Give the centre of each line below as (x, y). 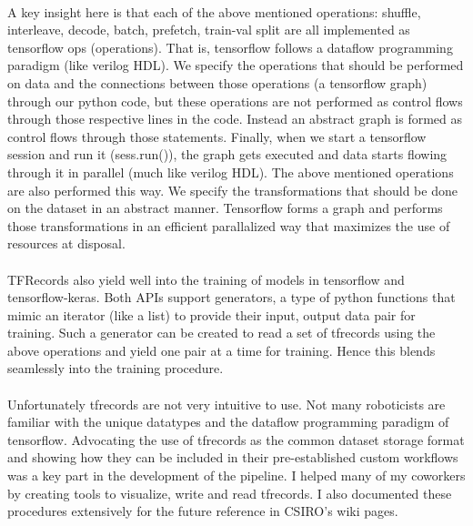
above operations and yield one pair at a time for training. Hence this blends (221, 350)
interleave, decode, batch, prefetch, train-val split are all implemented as (209, 30)
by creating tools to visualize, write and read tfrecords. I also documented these (230, 493)
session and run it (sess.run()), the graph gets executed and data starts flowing (227, 154)
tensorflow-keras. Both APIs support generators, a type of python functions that (231, 297)
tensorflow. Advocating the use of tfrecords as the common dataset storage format (236, 439)
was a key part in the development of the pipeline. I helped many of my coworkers (236, 475)
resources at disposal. (66, 243)
